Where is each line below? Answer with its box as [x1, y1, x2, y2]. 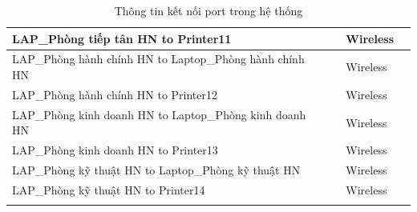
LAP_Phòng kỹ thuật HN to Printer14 [12, 181, 205, 198]
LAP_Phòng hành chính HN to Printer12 [12, 86, 218, 102]
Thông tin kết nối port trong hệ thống [114, 2, 303, 18]
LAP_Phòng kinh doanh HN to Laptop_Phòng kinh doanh [12, 106, 306, 122]
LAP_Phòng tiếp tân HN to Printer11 [12, 30, 232, 46]
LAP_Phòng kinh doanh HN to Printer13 [12, 142, 218, 158]
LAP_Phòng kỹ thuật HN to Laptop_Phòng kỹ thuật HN [12, 162, 301, 178]
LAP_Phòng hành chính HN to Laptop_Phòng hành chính [12, 50, 305, 67]
